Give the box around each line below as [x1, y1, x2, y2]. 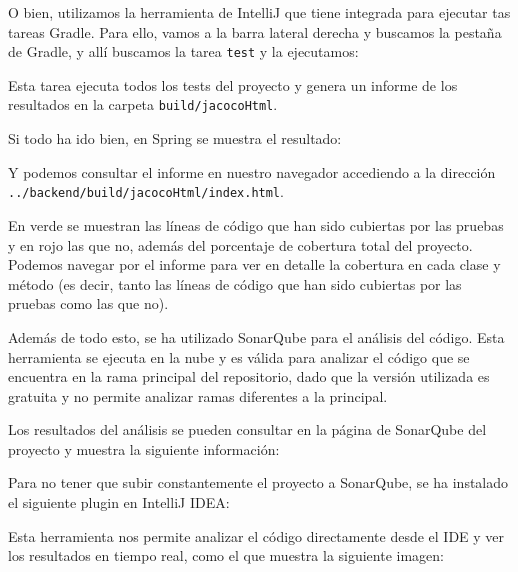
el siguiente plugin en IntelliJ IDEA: [8, 492, 230, 513]
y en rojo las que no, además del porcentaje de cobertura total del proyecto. [8, 234, 473, 255]
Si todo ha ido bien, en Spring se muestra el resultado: [8, 128, 342, 149]
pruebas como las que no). [8, 293, 169, 314]
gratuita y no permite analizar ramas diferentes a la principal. [8, 385, 388, 406]
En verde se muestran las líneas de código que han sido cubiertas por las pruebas [8, 214, 504, 235]
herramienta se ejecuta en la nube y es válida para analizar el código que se [8, 346, 470, 367]
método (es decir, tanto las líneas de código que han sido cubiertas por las [8, 273, 462, 294]
